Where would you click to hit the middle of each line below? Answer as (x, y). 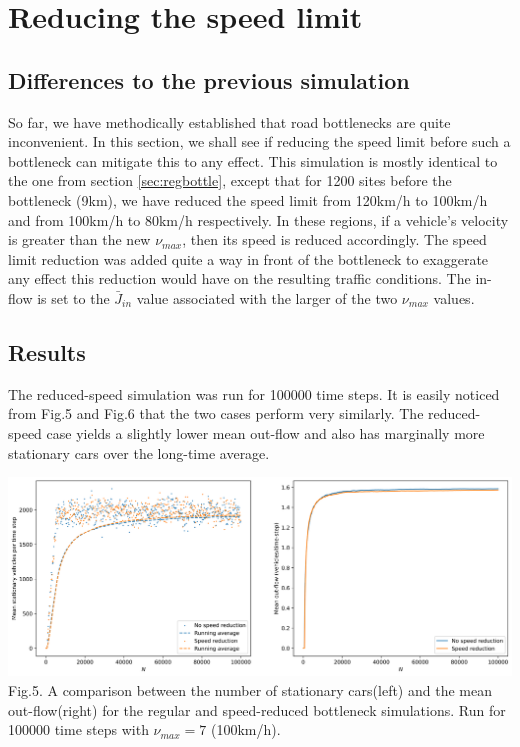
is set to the (73, 297)
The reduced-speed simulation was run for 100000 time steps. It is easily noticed (254, 393)
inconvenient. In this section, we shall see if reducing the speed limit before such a (259, 141)
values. (454, 297)
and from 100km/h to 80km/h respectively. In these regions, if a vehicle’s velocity (258, 219)
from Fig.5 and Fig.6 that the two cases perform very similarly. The (216, 413)
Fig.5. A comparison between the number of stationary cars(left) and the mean (250, 690)
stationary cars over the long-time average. (139, 452)
